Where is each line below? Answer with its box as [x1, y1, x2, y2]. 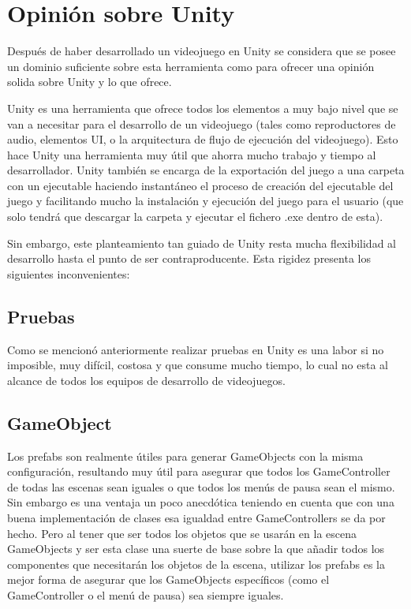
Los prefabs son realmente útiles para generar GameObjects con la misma [7, 447, 364, 464]
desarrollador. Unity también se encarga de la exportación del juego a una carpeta [7, 162, 405, 178]
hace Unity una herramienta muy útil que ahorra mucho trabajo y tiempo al [7, 146, 376, 163]
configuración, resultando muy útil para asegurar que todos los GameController [7, 463, 390, 480]
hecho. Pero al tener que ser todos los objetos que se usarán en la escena [7, 525, 357, 541]
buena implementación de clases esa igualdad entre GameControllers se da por [7, 510, 386, 525]
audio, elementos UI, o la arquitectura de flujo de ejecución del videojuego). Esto [7, 131, 398, 148]
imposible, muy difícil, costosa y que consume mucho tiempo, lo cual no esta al [7, 357, 388, 373]
